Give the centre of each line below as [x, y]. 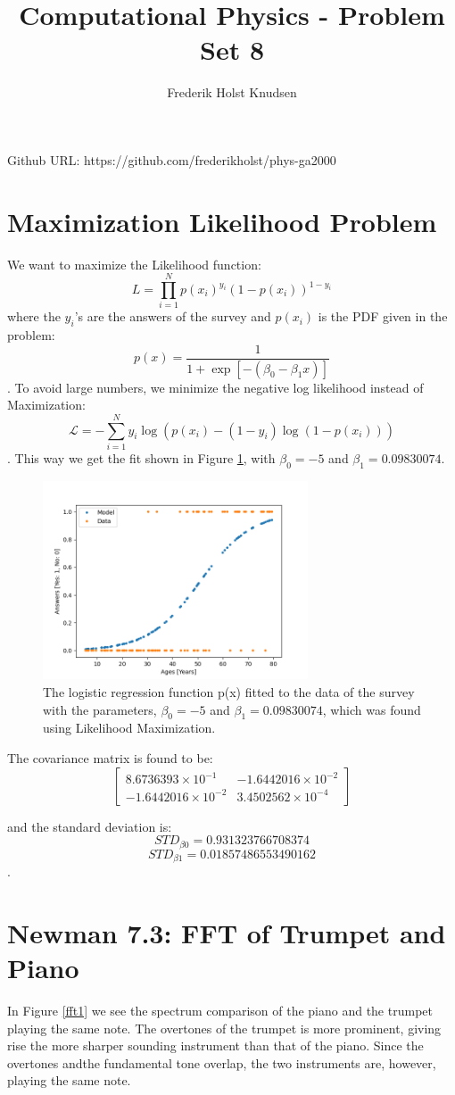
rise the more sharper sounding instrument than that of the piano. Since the [215, 1045]
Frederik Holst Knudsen [232, 92]
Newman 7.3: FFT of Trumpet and [227, 932]
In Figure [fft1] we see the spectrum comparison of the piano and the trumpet [220, 1010]
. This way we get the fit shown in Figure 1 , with [141, 457]
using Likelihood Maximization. [129, 728]
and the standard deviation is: [90, 826]
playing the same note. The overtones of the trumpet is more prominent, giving [224, 1028]
